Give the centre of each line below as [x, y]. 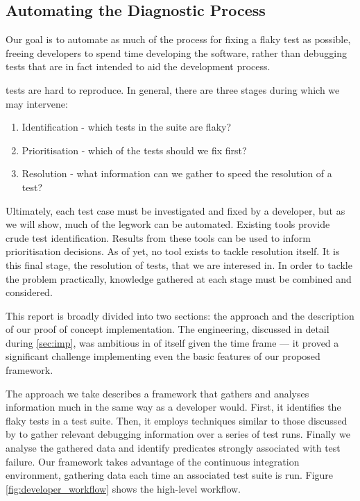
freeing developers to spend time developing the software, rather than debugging [176, 52]
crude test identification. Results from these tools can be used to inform [158, 237]
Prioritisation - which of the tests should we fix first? [134, 150]
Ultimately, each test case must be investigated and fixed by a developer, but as [175, 210]
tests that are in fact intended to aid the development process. [138, 66]
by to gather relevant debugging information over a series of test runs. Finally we [178, 434]
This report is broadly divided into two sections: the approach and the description [180, 315]
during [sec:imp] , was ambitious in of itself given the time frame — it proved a [172, 342]
